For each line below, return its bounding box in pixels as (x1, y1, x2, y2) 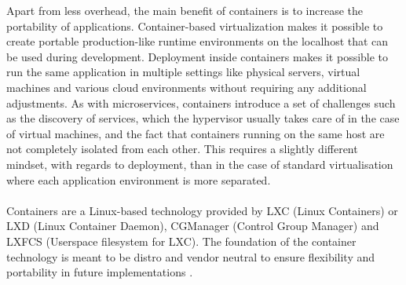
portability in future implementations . (6, 264, 193, 280)
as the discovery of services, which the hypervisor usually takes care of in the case (6, 110, 400, 126)
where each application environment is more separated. (6, 171, 271, 188)
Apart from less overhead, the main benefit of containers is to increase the (6, 2, 363, 18)
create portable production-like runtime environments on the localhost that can (6, 33, 389, 49)
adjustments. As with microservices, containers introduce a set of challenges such (6, 94, 396, 111)
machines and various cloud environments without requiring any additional (6, 79, 367, 95)
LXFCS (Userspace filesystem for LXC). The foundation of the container (6, 232, 357, 249)
